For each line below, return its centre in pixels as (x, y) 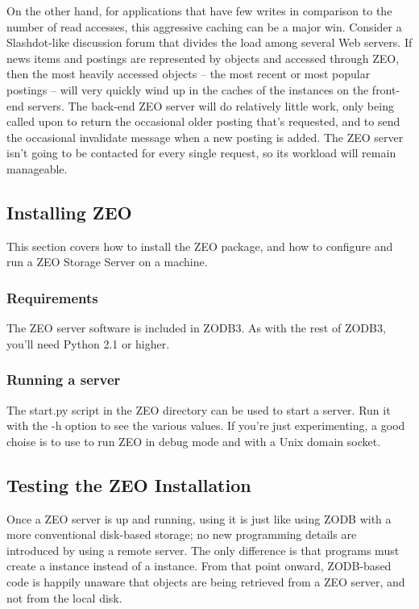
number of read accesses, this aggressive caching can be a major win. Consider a (204, 26)
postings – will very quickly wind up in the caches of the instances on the (188, 89)
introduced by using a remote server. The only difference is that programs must (203, 550)
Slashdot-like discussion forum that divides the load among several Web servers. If (209, 42)
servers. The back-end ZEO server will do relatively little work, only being (211, 105)
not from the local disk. (64, 597)
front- (386, 89)
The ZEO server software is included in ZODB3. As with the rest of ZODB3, (196, 328)
